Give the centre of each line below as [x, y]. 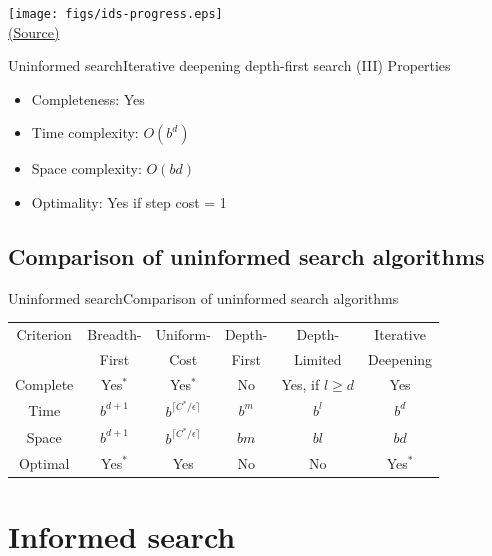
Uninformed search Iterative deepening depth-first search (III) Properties [229, 65]
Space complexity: [86, 168]
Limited [317, 359]
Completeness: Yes [88, 98]
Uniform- [183, 334]
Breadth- [114, 334]
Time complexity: [85, 132]
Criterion [44, 334]
